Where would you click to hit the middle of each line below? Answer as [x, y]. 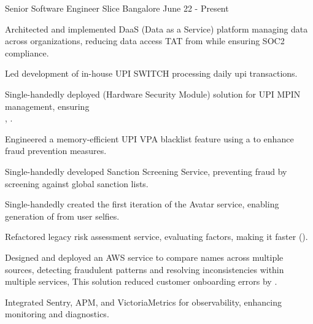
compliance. [27, 52]
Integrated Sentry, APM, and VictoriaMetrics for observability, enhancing [143, 302]
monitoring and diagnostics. [57, 314]
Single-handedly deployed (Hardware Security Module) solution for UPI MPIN [153, 94]
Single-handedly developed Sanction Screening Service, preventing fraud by [146, 171]
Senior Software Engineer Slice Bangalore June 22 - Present [117, 8]
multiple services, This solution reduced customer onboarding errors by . [141, 281]
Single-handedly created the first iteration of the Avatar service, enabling [142, 204]
